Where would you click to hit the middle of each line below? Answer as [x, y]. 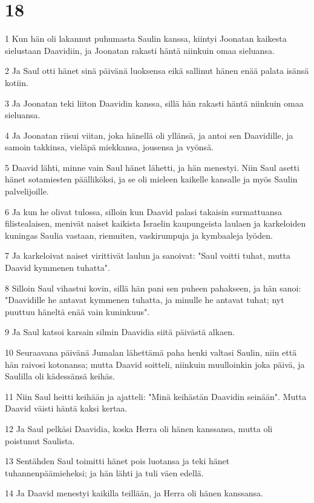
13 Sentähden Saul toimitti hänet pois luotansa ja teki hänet [117, 461]
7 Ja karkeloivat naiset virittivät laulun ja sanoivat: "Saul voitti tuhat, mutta [148, 255]
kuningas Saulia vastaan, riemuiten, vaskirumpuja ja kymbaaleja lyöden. [139, 235]
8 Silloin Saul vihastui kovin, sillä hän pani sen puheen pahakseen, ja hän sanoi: [153, 288]
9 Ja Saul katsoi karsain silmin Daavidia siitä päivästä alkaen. [120, 332]
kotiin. [17, 82]
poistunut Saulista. [40, 440]
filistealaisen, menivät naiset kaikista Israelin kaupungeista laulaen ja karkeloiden [155, 223]
